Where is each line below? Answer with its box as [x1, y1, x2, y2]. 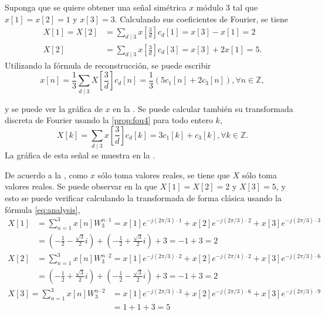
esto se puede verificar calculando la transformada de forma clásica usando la [5, 192, 282, 204]
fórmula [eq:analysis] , [5, 203, 80, 215]
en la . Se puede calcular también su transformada [113, 102, 293, 114]
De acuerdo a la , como [5, 168, 88, 181]
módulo [196, 1, 224, 13]
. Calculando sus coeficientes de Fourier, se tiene [114, 12, 289, 25]
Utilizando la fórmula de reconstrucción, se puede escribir [5, 59, 211, 71]
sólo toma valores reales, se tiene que [97, 168, 230, 181]
